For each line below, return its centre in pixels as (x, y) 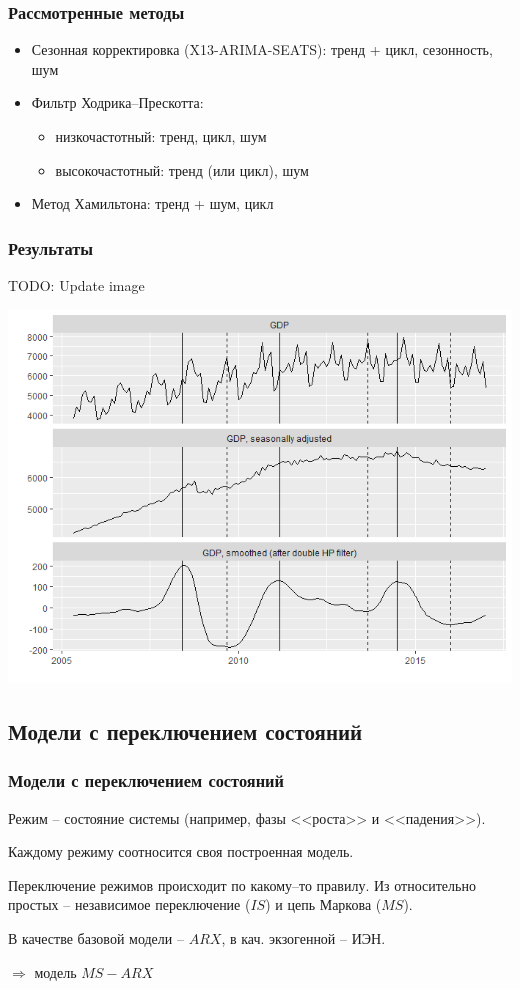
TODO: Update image (76, 285)
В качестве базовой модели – (96, 937)
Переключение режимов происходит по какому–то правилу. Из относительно (242, 884)
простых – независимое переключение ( (129, 904)
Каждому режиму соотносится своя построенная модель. (181, 851)
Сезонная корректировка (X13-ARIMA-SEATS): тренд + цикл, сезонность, (262, 49)
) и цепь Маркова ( (323, 904)
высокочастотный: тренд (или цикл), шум (182, 169)
